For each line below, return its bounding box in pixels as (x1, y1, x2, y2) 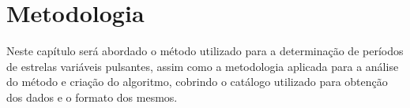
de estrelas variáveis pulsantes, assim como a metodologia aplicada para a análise (6, 58, 399, 74)
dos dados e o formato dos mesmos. (6, 88, 178, 105)
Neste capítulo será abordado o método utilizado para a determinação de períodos (6, 43, 404, 59)
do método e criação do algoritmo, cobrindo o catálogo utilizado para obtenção (6, 73, 388, 90)
